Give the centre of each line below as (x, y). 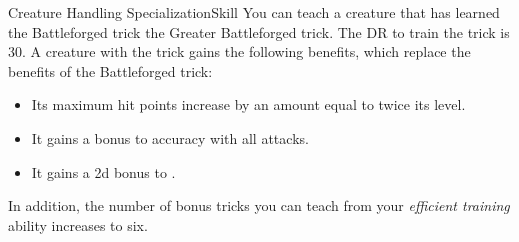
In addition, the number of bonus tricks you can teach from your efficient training (259, 205)
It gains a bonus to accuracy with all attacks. (170, 137)
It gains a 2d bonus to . (103, 171)
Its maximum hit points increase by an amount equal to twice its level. (248, 104)
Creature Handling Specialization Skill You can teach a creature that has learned (254, 12)
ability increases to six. (78, 224)
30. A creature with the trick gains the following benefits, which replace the (239, 51)
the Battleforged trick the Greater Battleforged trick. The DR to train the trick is (259, 31)
